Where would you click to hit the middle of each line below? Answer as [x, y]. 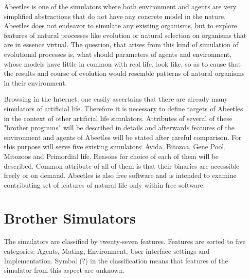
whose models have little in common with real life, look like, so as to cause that [122, 63]
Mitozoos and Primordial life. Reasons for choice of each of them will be [111, 156]
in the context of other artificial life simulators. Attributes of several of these [118, 118]
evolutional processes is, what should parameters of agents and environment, [118, 54]
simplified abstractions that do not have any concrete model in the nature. [115, 16]
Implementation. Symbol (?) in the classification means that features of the [116, 260]
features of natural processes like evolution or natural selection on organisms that [125, 35]
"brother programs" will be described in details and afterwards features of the [119, 128]
